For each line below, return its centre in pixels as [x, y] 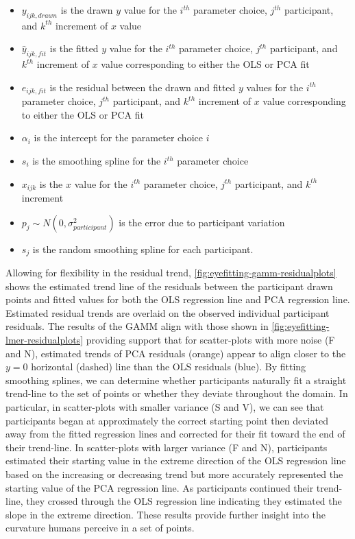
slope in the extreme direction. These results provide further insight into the [166, 514]
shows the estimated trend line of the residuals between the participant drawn [169, 286]
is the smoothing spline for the [97, 161]
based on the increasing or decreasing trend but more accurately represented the [174, 474]
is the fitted [74, 48]
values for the [275, 87]
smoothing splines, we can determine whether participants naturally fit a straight [176, 380]
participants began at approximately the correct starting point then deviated [167, 420]
